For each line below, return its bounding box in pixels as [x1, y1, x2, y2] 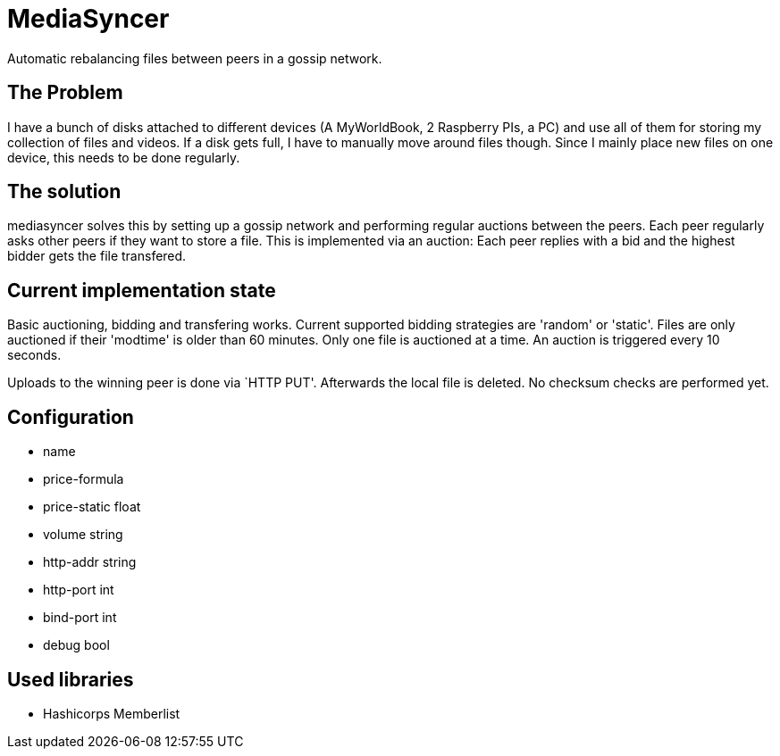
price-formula [43, 471, 124, 487]
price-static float [43, 499, 141, 515]
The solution [7, 180, 122, 204]
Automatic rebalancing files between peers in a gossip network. [7, 50, 382, 66]
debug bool [43, 637, 110, 653]
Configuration [7, 405, 134, 428]
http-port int [43, 582, 114, 598]
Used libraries [7, 668, 134, 691]
